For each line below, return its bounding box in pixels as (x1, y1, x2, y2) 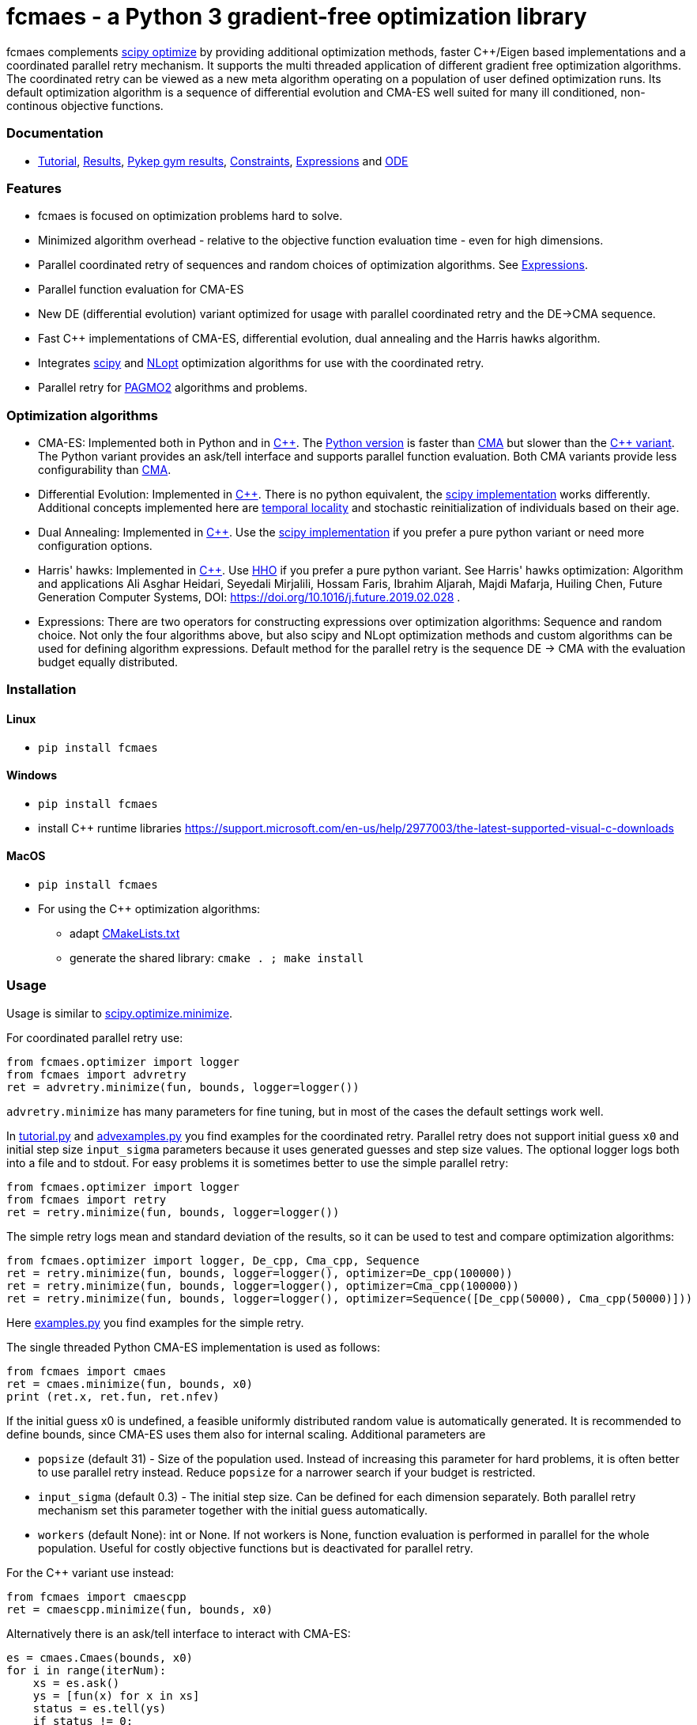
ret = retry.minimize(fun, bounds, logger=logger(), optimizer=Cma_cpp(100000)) (6, 1279, 520, 1292)
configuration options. (38, 539, 153, 552)
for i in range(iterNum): (6, 1663, 167, 1677)
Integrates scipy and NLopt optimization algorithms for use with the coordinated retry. (38, 356, 484, 370)
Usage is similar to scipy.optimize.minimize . (6, 1006, 233, 1020)
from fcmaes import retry (6, 1192, 167, 1206)
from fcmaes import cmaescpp (6, 1590, 186, 1603)
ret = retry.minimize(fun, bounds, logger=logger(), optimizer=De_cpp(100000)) (6, 1266, 513, 1280)
